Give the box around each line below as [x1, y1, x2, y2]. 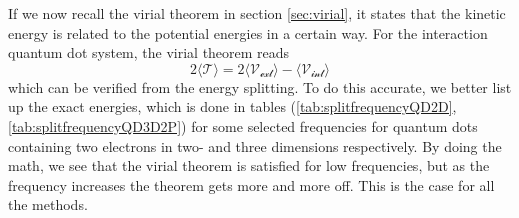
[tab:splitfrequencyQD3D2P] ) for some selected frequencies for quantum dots [8, 115, 478, 136]
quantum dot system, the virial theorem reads [8, 42, 290, 63]
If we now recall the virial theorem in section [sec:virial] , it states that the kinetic [8, 3, 506, 23]
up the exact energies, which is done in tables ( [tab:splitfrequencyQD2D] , [8, 96, 457, 117]
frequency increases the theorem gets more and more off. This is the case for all [8, 174, 495, 195]
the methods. [8, 194, 88, 215]
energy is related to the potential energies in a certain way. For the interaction [8, 22, 488, 43]
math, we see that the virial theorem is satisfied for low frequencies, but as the [8, 155, 490, 176]
